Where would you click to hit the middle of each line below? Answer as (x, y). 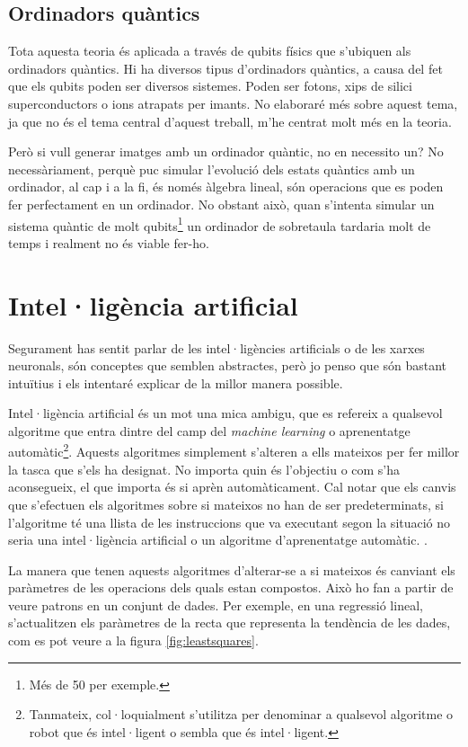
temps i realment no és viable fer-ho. (109, 242)
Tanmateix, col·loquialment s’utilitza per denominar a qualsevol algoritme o (241, 714)
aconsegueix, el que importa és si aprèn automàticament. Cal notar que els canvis (232, 487)
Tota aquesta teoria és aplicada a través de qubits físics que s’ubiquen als (210, 51)
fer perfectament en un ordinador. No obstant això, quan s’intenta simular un (221, 204)
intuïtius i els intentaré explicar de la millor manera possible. (176, 382)
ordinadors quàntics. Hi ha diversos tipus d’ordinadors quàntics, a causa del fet (225, 68)
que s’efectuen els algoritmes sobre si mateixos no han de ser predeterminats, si (226, 504)
